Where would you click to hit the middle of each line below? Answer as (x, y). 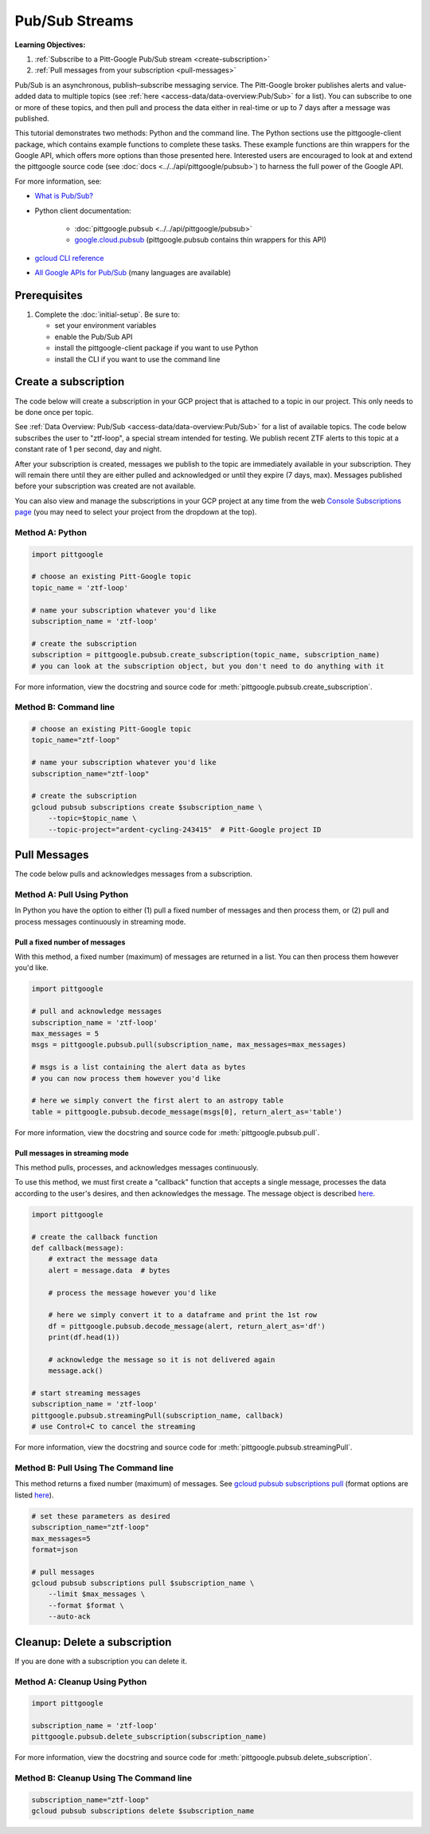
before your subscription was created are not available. (106, 486)
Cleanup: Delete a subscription (93, 1642)
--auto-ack (69, 1617)
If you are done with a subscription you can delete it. (101, 1661)
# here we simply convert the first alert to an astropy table (158, 1100)
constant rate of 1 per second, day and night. (88, 449)
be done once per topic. (54, 412)
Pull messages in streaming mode (72, 1153)
